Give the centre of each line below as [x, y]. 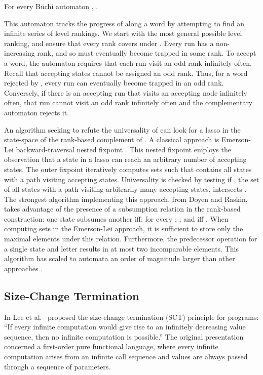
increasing [20, 53]
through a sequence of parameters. [58, 366]
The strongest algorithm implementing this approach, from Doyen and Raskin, [126, 199]
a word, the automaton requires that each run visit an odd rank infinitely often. [128, 62]
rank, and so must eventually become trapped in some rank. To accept [147, 53]
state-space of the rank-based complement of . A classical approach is [112, 139]
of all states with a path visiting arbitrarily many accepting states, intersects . [125, 189]
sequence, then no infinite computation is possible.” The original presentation [124, 336]
